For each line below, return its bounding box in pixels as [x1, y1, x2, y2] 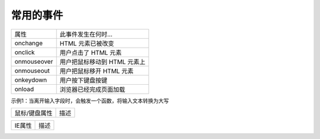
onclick [14, 48, 35, 56]
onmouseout [14, 67, 50, 75]
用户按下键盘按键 [59, 76, 108, 84]
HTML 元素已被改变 [59, 39, 114, 47]
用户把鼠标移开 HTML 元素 [59, 67, 134, 75]
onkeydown [14, 75, 47, 84]
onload [14, 85, 34, 93]
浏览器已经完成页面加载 [59, 85, 126, 94]
